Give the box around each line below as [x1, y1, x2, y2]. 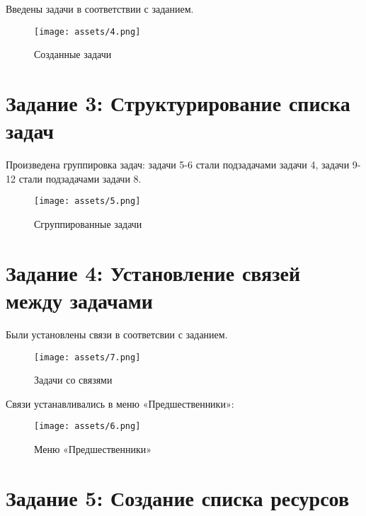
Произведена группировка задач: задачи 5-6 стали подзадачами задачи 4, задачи [6, 157, 350, 172]
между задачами [6, 285, 153, 314]
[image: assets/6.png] [34, 421, 141, 432]
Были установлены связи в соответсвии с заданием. [6, 326, 228, 341]
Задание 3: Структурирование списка [6, 88, 350, 117]
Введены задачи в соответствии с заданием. [6, 1, 194, 16]
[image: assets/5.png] [34, 196, 141, 207]
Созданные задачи [34, 47, 112, 62]
